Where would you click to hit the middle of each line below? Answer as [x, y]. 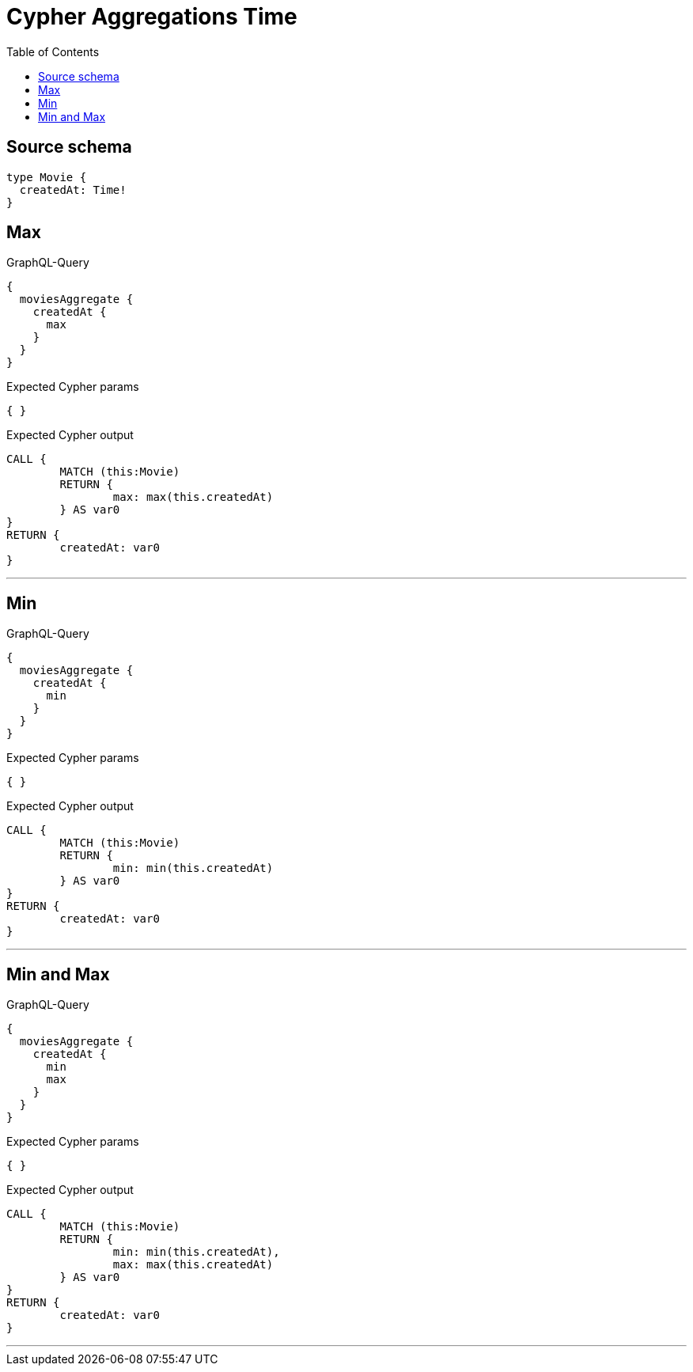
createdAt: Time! [73, 190]
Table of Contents [53, 51]
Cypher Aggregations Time [152, 17]
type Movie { [47, 177]
